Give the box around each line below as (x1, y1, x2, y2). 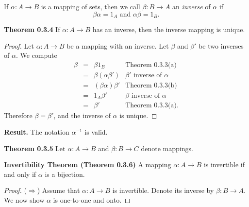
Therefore (4, 110, 33, 121)
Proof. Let (4, 40, 34, 51)
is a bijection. (45, 169, 85, 179)
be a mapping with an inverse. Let (66, 40, 169, 51)
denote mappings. (141, 143, 193, 153)
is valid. (84, 127, 108, 137)
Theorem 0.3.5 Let (4, 143, 66, 153)
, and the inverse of (53, 110, 111, 121)
